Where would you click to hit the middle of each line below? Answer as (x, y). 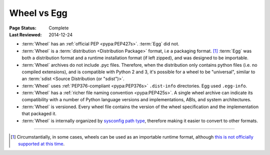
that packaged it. (39, 114)
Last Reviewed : (25, 34)
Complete (59, 28)
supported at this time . (41, 144)
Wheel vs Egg (38, 13)
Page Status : (23, 28)
